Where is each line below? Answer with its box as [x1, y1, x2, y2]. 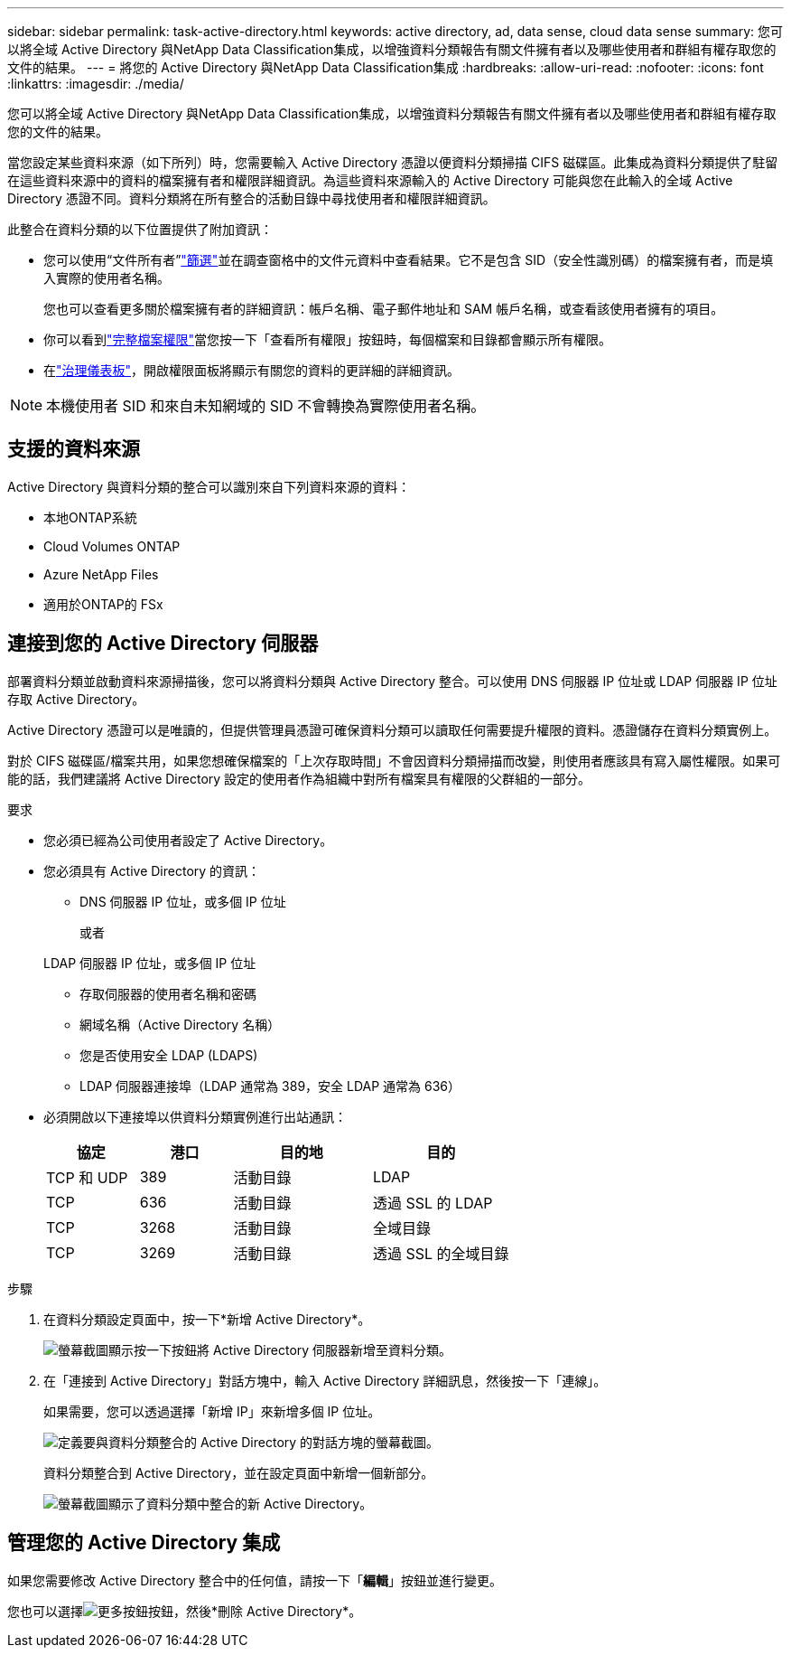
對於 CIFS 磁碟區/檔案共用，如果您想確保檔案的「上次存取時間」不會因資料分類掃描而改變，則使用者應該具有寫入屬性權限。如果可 [7, 752, 781, 768]
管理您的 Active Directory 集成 [7, 1531, 281, 1555]
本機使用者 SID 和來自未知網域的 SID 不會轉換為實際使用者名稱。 [46, 397, 486, 415]
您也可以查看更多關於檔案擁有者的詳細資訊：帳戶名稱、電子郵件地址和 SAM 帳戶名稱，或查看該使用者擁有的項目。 [43, 301, 724, 316]
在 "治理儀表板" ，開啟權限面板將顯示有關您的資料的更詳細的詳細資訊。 [43, 362, 461, 378]
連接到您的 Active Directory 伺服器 [7, 632, 319, 655]
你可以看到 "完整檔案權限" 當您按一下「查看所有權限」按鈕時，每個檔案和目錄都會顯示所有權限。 [43, 332, 612, 347]
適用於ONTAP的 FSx [43, 596, 163, 612]
